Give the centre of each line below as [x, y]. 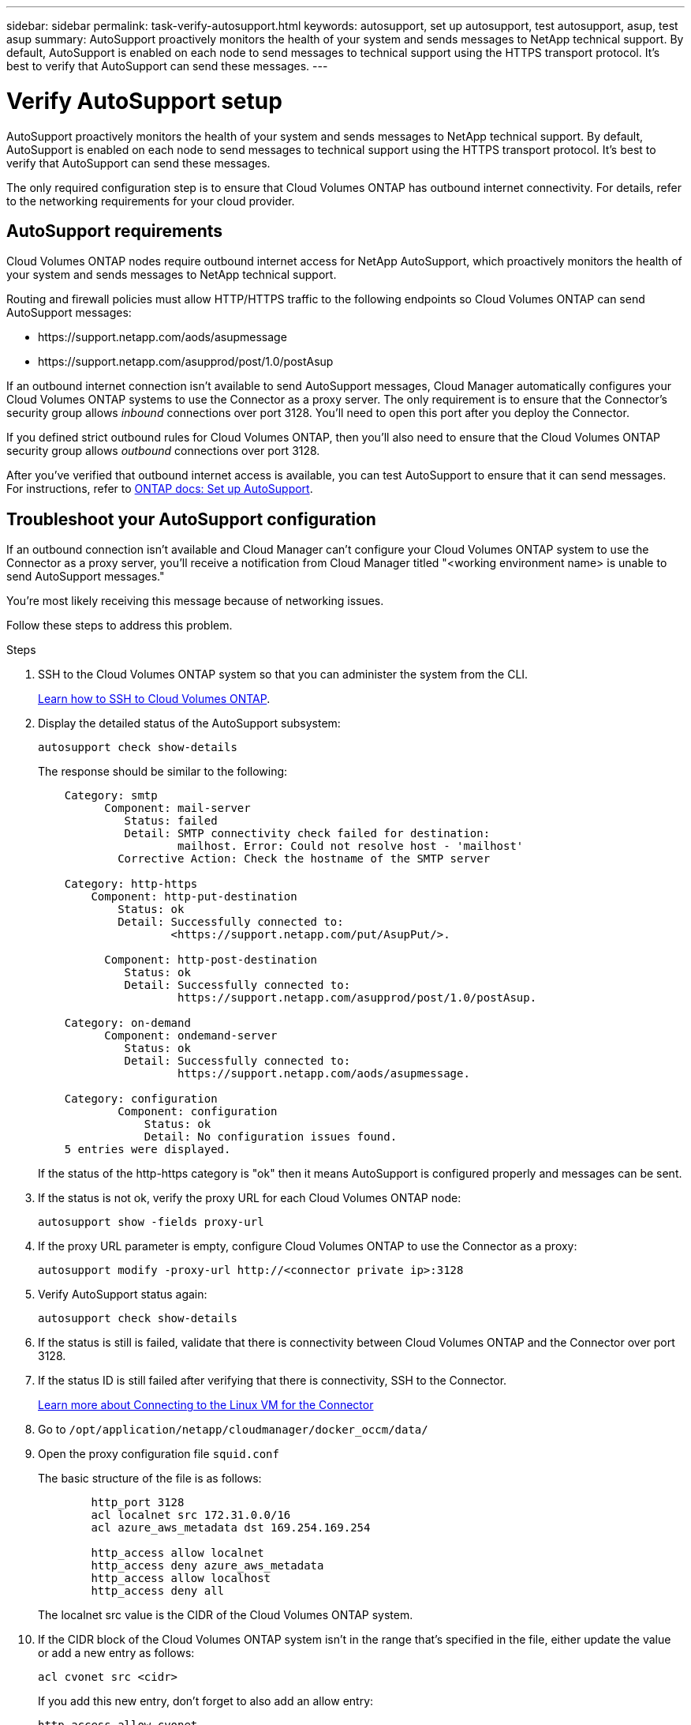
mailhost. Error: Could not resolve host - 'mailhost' [351, 846]
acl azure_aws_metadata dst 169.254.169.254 [231, 1528]
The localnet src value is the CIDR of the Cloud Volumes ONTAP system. [226, 1615]
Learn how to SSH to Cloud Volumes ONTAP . [154, 699]
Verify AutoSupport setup [144, 101]
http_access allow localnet [177, 1553]
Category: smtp [111, 796]
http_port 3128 [138, 1503]
